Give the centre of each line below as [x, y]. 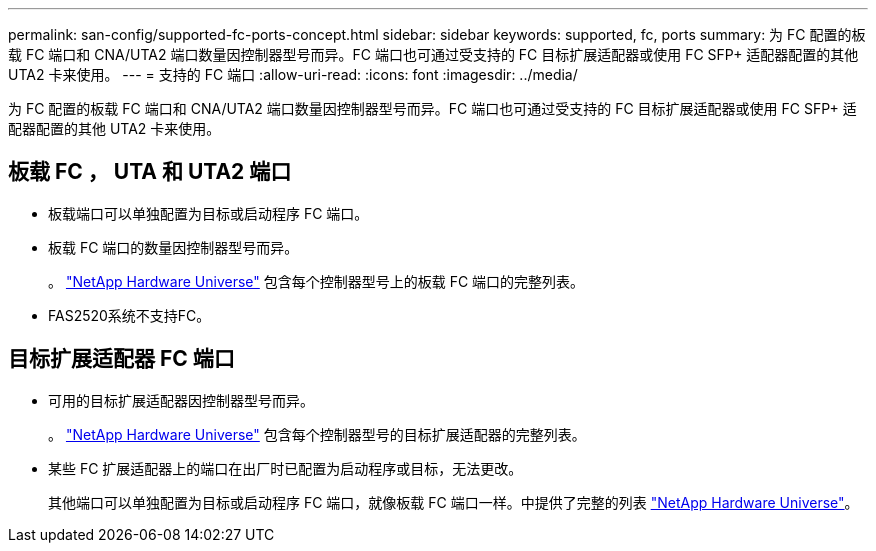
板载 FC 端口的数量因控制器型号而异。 [173, 247]
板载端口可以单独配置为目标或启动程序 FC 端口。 [208, 213]
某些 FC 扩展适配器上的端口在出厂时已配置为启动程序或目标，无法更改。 [285, 468]
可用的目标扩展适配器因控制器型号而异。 [181, 400]
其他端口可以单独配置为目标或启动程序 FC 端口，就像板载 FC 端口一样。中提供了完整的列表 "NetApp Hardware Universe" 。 [453, 502]
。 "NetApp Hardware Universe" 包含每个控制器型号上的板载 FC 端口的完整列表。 [316, 281]
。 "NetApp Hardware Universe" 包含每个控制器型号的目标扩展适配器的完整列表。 [317, 434]
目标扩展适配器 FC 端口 [121, 359]
